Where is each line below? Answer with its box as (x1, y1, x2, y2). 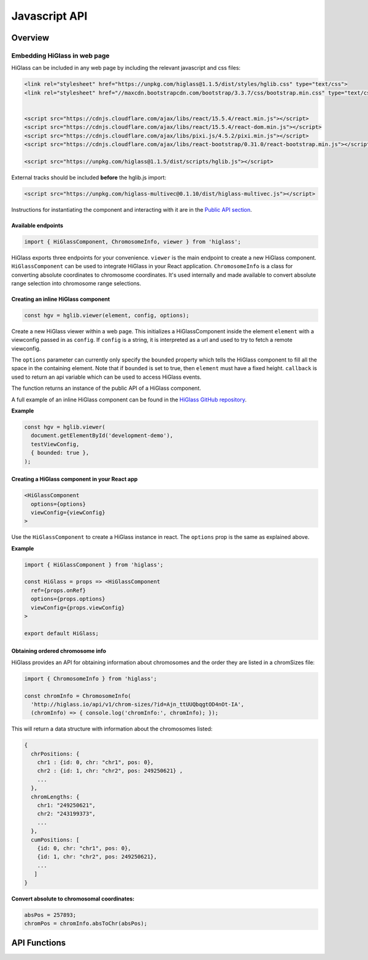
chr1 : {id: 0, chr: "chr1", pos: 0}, (37, 759, 154, 766)
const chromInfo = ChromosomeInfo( (24, 692, 131, 699)
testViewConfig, (31, 441, 80, 447)
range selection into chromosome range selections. (11, 279, 141, 287)
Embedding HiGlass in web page (11, 51, 110, 60)
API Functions (11, 938, 66, 948)
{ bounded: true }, (31, 449, 90, 457)
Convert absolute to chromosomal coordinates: (11, 895, 135, 902)
